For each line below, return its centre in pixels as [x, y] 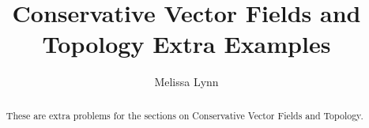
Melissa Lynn [186, 82]
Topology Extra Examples [186, 44]
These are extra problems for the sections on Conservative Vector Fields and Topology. [184, 115]
